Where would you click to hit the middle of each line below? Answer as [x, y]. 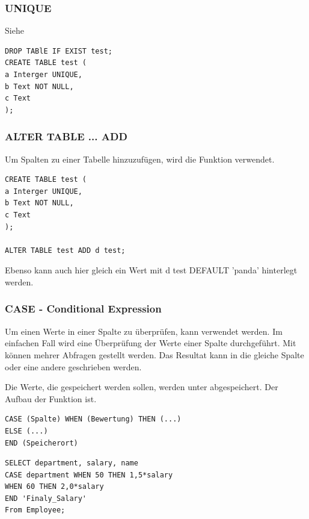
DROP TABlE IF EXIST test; [59, 51]
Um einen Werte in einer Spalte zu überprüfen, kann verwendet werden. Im [144, 331]
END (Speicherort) [41, 443]
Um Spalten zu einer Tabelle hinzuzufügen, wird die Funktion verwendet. [140, 159]
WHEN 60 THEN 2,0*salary [54, 487]
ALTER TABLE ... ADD [66, 136]
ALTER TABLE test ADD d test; [65, 250]
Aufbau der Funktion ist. [51, 398]
